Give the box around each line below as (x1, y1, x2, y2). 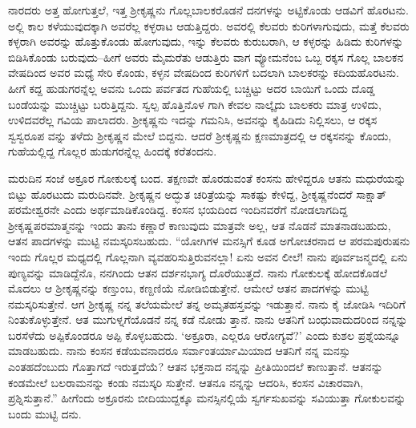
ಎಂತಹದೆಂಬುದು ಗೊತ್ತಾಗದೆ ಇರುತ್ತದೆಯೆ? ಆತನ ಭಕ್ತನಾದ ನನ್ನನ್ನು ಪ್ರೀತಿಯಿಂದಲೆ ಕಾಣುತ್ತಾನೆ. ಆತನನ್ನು (8, 358, 383, 375)
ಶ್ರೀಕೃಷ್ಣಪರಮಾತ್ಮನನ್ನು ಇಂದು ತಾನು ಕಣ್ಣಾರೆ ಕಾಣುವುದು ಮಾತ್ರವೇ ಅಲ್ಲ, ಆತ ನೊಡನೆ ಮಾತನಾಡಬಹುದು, (8, 216, 391, 233)
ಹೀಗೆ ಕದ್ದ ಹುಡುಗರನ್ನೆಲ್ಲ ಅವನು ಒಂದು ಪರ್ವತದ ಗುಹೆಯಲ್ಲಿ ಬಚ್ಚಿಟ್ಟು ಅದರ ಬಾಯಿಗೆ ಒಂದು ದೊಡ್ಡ (8, 79, 375, 96)
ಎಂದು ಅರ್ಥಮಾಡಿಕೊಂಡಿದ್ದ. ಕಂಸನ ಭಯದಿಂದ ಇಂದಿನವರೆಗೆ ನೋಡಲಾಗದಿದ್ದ (63, 201, 348, 218)
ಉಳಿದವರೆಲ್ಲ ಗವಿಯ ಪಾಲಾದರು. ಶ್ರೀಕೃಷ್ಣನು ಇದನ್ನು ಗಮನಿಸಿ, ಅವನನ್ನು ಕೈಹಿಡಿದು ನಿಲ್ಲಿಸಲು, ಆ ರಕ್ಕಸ (8, 111, 378, 128)
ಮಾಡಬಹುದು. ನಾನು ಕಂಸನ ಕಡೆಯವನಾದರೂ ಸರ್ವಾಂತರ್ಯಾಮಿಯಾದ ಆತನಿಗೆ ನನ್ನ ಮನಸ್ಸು (8, 342, 351, 359)
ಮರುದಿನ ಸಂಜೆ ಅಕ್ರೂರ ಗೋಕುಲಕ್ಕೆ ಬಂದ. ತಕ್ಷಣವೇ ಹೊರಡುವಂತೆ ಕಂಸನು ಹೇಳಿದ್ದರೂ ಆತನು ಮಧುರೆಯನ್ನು (8, 169, 406, 186)
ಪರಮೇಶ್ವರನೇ (8, 201, 60, 218)
